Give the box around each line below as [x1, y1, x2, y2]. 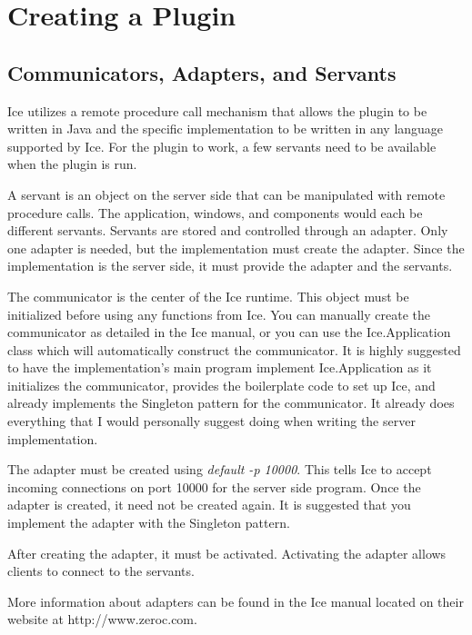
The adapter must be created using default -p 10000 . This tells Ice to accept [7, 460, 432, 479]
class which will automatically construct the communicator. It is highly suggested [7, 340, 461, 359]
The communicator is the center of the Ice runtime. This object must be [7, 286, 409, 305]
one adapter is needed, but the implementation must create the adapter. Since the [7, 238, 465, 257]
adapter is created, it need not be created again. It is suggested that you [7, 495, 411, 514]
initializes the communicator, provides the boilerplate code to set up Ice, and [7, 375, 436, 394]
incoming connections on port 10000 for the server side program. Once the [7, 477, 421, 496]
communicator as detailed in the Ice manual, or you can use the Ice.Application [7, 322, 451, 342]
